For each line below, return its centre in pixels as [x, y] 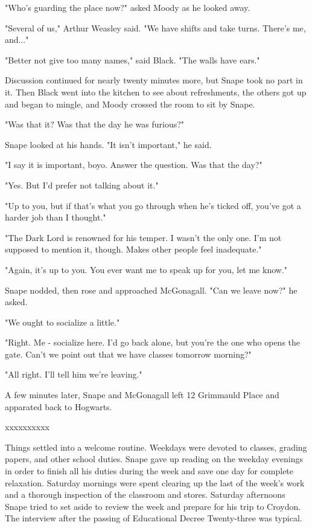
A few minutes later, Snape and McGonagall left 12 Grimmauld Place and [142, 395]
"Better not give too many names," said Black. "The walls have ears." [132, 60]
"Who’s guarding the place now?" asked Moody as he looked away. [128, 7]
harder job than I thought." [56, 217]
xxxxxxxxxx [27, 427]
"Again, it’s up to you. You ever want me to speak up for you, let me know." [146, 269]
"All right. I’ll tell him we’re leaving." [74, 374]
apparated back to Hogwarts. [59, 406]
